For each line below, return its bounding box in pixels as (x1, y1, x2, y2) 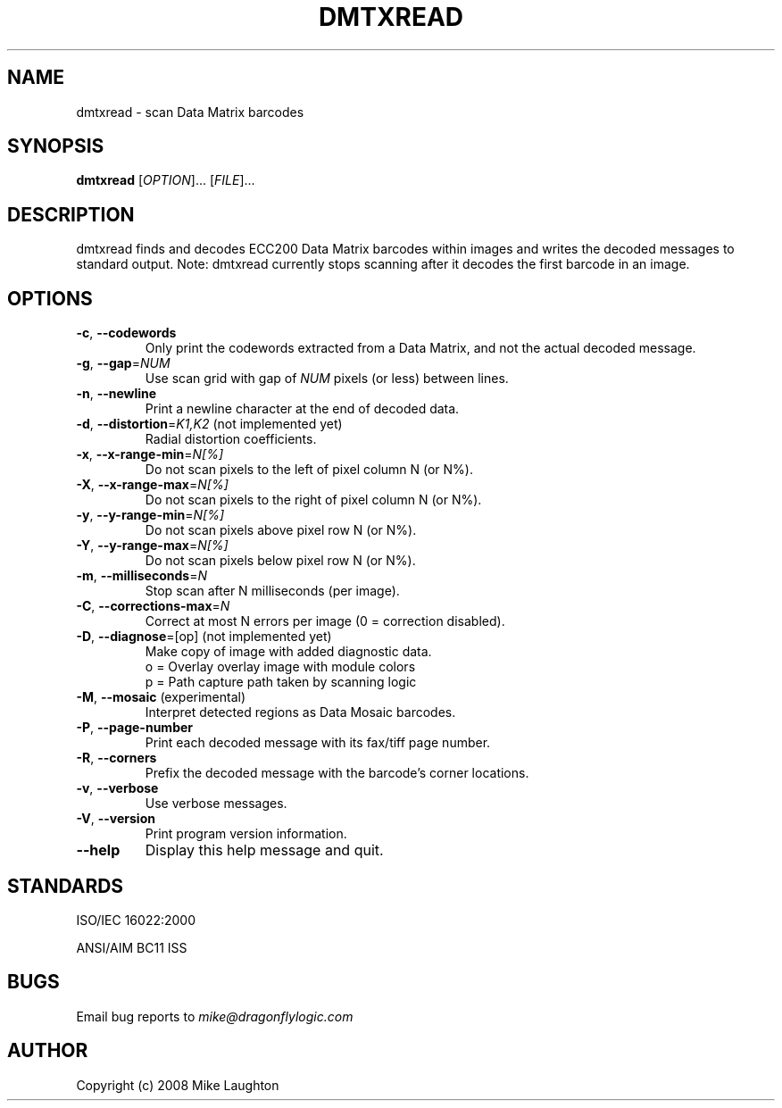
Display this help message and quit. (145, 841, 384, 860)
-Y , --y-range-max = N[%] (76, 537, 229, 554)
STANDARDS (7, 874, 124, 897)
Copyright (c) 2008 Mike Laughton (76, 1077, 279, 1093)
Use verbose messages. (145, 796, 287, 812)
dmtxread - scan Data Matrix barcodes (76, 104, 304, 120)
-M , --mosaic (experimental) (76, 689, 246, 705)
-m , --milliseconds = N (76, 568, 207, 584)
